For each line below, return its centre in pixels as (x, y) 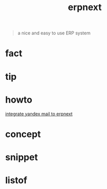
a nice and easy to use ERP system (54, 33)
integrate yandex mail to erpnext (39, 114)
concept (23, 134)
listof (16, 180)
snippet (21, 157)
